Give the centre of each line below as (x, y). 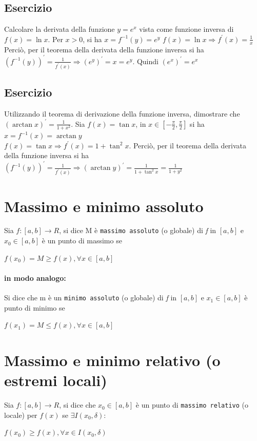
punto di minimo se (35, 307)
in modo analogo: (35, 277)
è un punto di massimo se (82, 241)
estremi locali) (56, 380)
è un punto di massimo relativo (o (192, 405)
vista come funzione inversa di (186, 29)
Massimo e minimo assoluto (104, 206)
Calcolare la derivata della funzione (60, 29)
